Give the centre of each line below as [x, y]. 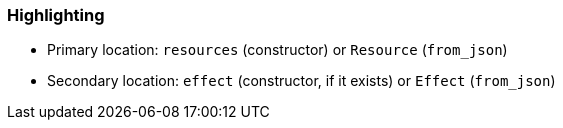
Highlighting [56, 15]
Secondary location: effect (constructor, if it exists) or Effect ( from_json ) [301, 81]
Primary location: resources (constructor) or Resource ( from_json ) [277, 50]
